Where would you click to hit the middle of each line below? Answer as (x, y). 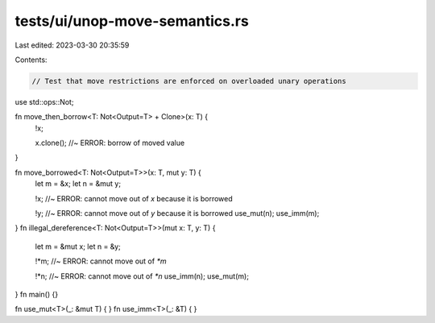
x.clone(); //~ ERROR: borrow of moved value (110, 143)
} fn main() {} (37, 294)
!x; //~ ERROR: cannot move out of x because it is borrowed (134, 198)
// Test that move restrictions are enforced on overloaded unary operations (189, 81)
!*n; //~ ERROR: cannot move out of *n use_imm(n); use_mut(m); (142, 276)
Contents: (31, 60)
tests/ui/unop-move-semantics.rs (132, 21)
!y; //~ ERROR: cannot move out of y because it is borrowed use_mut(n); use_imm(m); (177, 213)
